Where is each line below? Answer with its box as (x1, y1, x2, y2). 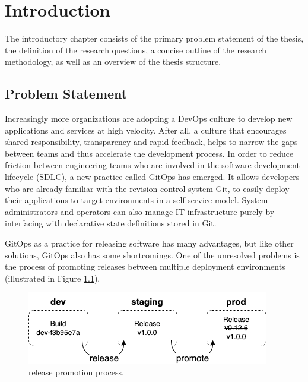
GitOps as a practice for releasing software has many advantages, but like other (5, 237, 294, 250)
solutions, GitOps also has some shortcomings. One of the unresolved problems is (5, 248, 300, 261)
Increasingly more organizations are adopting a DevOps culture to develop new (5, 112, 293, 125)
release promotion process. (28, 366, 124, 378)
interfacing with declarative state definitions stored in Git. (5, 217, 217, 229)
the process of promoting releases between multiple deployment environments (5, 260, 285, 273)
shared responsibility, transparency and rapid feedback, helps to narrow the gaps (5, 135, 298, 148)
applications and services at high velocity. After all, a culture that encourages (5, 124, 287, 136)
